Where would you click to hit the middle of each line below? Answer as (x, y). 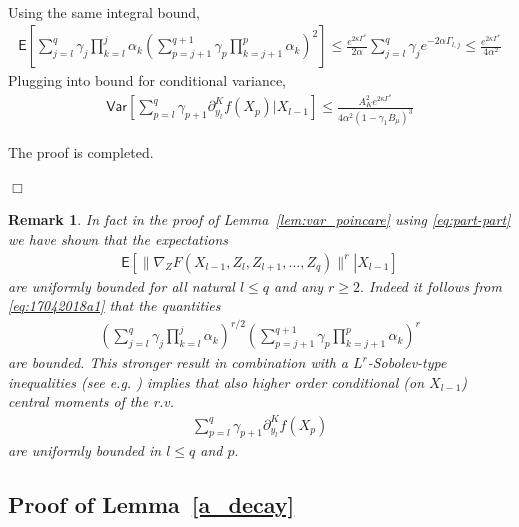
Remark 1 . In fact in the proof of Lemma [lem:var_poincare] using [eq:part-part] (259, 219)
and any (299, 285)
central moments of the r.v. (91, 401)
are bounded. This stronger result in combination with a (178, 362)
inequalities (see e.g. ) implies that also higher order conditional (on (216, 381)
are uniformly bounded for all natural (121, 285)
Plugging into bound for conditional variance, (147, 80)
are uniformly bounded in (85, 450)
